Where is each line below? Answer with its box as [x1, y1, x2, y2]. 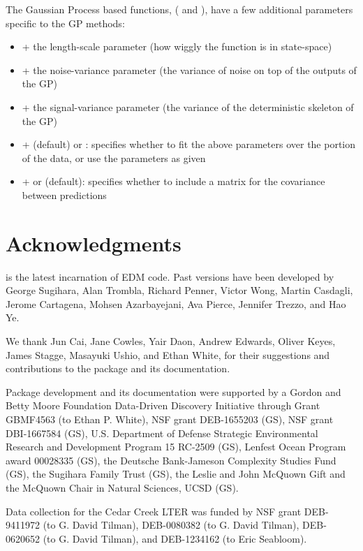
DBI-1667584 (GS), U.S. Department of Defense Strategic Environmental [6, 425, 318, 440]
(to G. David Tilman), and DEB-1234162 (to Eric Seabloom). [43, 531, 307, 545]
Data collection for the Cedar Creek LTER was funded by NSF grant [6, 504, 302, 518]
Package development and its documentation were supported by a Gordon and [6, 384, 341, 399]
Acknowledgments [6, 228, 181, 257]
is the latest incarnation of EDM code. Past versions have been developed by [6, 269, 334, 284]
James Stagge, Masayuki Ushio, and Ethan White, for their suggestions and [6, 347, 330, 362]
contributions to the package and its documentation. [6, 361, 230, 376]
